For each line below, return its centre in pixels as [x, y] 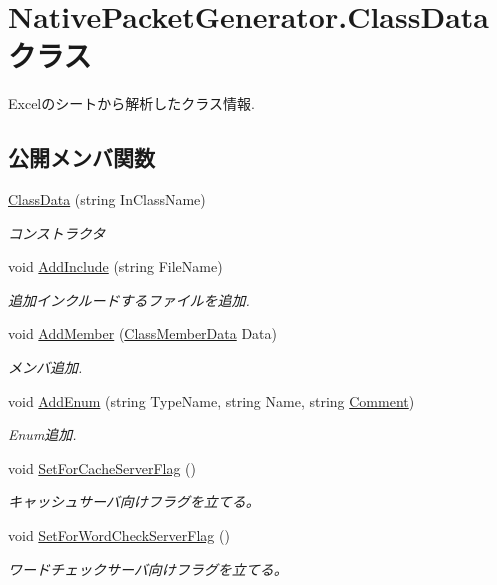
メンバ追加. [45, 367]
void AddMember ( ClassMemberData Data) [142, 333]
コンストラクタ [57, 232]
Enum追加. [42, 434]
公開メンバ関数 [81, 157]
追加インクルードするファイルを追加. [129, 299]
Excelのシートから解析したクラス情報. [131, 103]
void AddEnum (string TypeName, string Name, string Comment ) [211, 400]
